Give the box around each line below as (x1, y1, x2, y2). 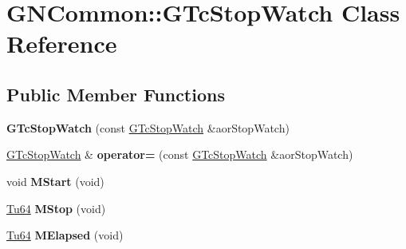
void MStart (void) (6, 172, 104, 189)
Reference (6, 27, 117, 60)
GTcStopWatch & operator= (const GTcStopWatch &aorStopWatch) (6, 146, 353, 163)
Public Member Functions (6, 81, 225, 106)
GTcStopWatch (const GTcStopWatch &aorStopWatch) (6, 119, 290, 136)
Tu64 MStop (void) (6, 200, 106, 216)
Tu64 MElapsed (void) (6, 227, 124, 243)
